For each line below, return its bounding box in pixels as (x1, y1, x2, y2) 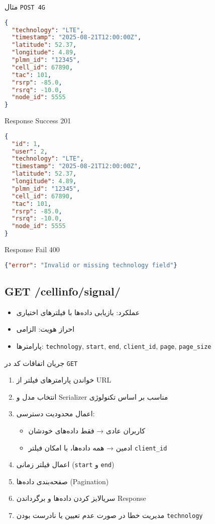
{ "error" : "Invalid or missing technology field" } (5, 261, 177, 269)
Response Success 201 (5, 115, 71, 126)
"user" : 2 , (12, 147, 48, 155)
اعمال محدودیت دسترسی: (16, 408, 95, 419)
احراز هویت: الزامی (16, 324, 75, 334)
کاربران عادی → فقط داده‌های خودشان (28, 425, 145, 435)
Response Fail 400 (5, 244, 60, 254)
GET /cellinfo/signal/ (5, 283, 121, 298)
